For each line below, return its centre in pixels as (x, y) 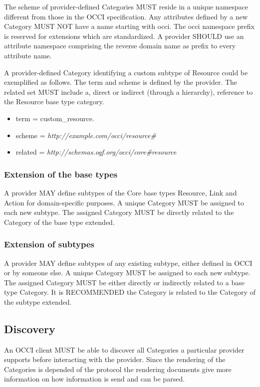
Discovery (30, 328)
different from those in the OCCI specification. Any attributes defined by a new (126, 16)
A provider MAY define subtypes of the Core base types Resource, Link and (121, 192)
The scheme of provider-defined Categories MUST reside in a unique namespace (126, 6)
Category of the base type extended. (59, 222)
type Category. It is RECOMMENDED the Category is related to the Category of (130, 292)
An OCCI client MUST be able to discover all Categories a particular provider (124, 349)
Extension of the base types (61, 174)
